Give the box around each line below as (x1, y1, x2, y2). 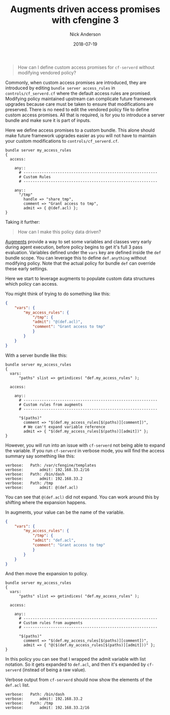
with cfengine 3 (51, 14, 119, 26)
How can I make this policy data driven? (17, 229, 101, 235)
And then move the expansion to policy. (5, 571, 88, 577)
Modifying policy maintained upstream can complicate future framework (5, 96, 156, 102)
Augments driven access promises (10, 4, 161, 15)
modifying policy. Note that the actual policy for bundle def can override (5, 260, 156, 266)
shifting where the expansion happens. (5, 499, 87, 505)
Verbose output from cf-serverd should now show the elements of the (5, 677, 152, 683)
